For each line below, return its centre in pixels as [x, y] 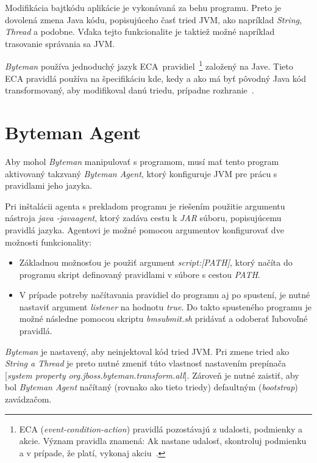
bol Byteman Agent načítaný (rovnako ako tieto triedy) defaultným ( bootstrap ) [151, 387]
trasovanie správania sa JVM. [60, 43]
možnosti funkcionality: [48, 242]
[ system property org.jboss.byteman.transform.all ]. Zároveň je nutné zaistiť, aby [152, 375]
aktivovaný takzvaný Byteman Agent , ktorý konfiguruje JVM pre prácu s [141, 173]
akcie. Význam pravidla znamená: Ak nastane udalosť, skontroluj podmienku [163, 441]
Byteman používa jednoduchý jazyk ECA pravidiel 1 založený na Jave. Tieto [149, 65]
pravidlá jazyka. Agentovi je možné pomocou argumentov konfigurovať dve [144, 229]
